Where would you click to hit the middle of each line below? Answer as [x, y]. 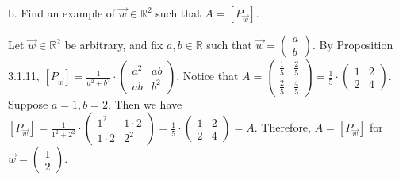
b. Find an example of [62, 13]
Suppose [28, 103]
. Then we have [145, 103]
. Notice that [207, 76]
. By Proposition [353, 44]
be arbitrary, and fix [114, 44]
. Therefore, [282, 127]
